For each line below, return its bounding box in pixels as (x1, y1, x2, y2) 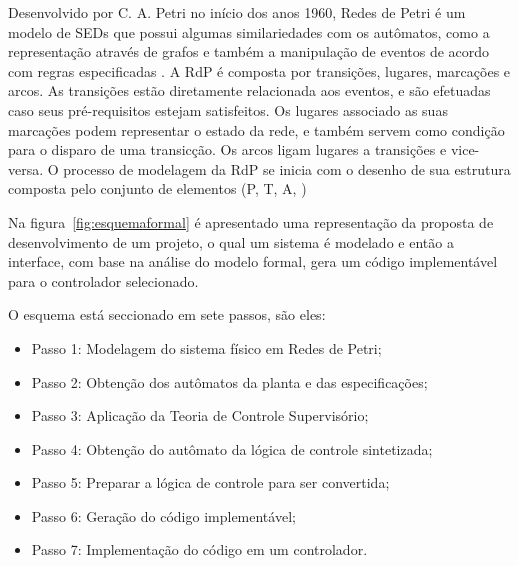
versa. (8, 158, 44, 179)
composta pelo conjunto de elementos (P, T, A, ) (8, 178, 307, 199)
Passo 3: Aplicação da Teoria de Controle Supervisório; (31, 405, 369, 426)
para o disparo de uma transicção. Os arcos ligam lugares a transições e (8, 139, 447, 160)
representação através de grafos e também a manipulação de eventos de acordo (8, 41, 490, 62)
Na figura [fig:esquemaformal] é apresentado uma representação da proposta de (8, 211, 494, 232)
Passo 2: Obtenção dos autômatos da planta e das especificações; (31, 371, 428, 392)
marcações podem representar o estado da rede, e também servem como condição (8, 119, 505, 140)
